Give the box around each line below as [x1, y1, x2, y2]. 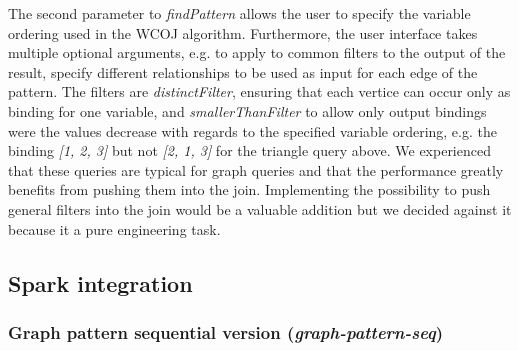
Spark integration [8, 267, 193, 298]
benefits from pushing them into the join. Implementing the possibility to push [8, 179, 491, 200]
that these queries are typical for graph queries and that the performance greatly [8, 159, 504, 180]
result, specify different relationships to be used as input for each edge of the [8, 61, 478, 82]
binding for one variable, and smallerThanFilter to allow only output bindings [8, 100, 487, 121]
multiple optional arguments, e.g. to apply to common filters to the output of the [8, 42, 506, 63]
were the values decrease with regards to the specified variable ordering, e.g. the [8, 120, 497, 141]
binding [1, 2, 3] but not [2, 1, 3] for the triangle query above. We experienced [8, 140, 491, 161]
